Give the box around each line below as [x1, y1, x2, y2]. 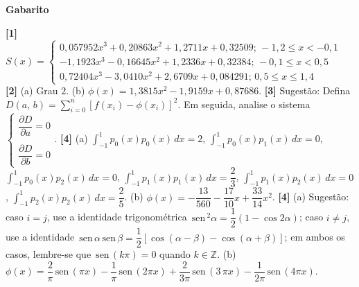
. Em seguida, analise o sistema [177, 96, 310, 111]
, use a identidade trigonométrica [46, 209, 187, 224]
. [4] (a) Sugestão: [272, 189, 349, 204]
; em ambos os [284, 229, 345, 244]
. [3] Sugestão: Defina [259, 83, 351, 98]
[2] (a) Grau [6, 83, 58, 98]
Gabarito [6, 2, 49, 16]
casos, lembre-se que [6, 247, 91, 261]
